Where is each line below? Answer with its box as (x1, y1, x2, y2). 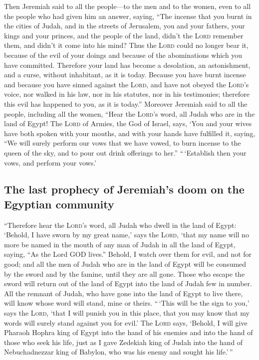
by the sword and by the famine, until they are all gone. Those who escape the (4, 268, 245, 279)
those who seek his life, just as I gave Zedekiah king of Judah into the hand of (4, 337, 243, 347)
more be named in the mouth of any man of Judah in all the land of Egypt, (4, 239, 236, 249)
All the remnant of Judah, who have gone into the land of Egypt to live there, (4, 288, 243, 298)
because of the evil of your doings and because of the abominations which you (4, 49, 243, 60)
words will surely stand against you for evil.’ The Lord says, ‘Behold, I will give (4, 317, 248, 328)
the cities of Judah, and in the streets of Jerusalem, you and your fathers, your (4, 20, 245, 31)
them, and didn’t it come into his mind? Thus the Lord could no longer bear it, (4, 40, 249, 50)
